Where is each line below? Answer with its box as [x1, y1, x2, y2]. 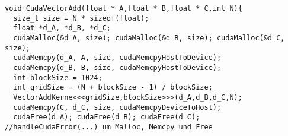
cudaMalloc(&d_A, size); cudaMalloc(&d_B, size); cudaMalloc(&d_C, [13, 33, 285, 42]
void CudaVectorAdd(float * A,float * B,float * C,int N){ [5, 4, 242, 12]
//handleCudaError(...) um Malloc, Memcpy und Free [5, 122, 213, 131]
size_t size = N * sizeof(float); [13, 14, 149, 23]
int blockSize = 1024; [13, 73, 103, 82]
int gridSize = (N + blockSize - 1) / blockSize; [13, 83, 213, 92]
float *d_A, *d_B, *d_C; [13, 24, 111, 33]
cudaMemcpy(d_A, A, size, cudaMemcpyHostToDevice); [13, 53, 222, 62]
